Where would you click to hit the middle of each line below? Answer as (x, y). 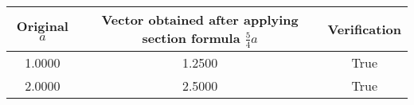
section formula (191, 38)
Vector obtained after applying (200, 19)
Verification (364, 29)
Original (42, 26)
